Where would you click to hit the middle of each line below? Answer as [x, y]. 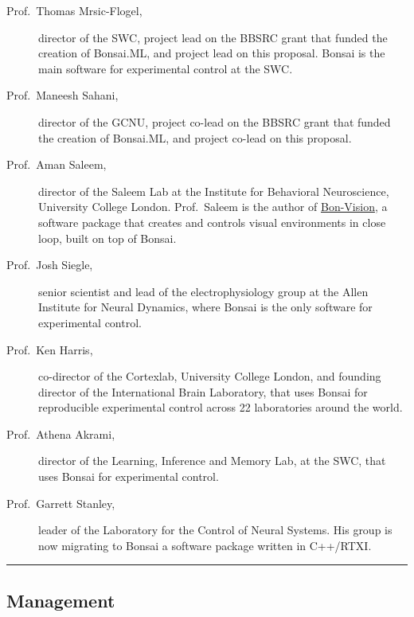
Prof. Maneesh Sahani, [62, 95]
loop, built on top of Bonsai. [107, 238]
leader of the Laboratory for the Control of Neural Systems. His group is [215, 530]
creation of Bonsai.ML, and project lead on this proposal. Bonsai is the [212, 53]
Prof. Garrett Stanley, [61, 503]
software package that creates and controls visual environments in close [212, 222]
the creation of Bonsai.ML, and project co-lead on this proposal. [195, 137]
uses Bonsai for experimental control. [129, 476]
